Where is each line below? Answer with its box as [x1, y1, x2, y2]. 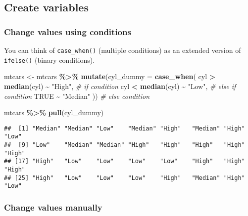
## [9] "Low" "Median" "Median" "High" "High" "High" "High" [4, 141, 245, 148]
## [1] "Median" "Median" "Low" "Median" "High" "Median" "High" [4, 125, 245, 132]
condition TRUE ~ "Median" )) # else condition [4, 90, 150, 101]
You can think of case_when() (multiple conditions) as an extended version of [4, 45, 241, 55]
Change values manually [4, 201, 102, 213]
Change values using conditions [4, 25, 131, 38]
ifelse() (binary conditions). [4, 54, 95, 65]
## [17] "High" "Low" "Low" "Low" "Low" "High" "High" [4, 158, 245, 165]
